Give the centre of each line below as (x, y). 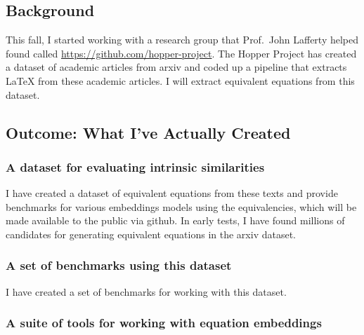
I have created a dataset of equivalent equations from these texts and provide (172, 193)
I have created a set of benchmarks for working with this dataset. (146, 291)
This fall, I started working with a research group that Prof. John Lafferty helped (182, 40)
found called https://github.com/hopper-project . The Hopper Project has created (181, 53)
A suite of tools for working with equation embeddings (164, 323)
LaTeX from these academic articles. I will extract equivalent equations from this (180, 80)
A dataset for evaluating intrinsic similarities (135, 166)
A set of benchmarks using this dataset (119, 265)
